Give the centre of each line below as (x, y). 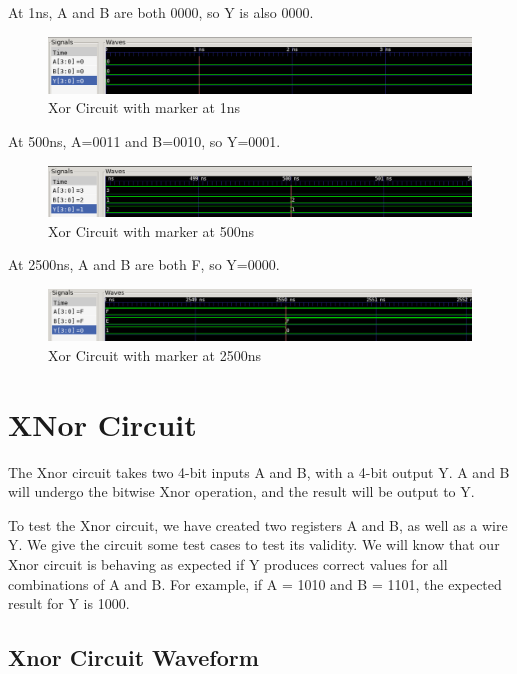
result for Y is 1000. (69, 603)
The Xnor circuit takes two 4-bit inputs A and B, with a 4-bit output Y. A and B (259, 471)
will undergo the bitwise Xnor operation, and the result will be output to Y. (241, 491)
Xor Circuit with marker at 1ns (144, 107)
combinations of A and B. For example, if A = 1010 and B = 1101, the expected (255, 583)
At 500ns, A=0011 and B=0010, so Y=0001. (144, 140)
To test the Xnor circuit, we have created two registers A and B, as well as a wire (258, 524)
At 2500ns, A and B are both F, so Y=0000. (144, 264)
